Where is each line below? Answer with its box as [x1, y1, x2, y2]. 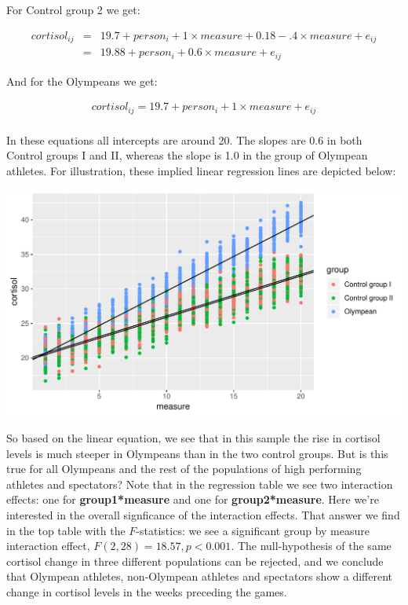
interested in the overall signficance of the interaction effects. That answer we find [6, 506, 400, 522]
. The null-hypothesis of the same [231, 537, 392, 554]
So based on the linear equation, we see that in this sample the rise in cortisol [6, 429, 381, 445]
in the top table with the [6, 522, 126, 538]
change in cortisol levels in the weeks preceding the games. [6, 583, 287, 599]
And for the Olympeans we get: [6, 72, 158, 89]
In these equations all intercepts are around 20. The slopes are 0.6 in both [6, 131, 362, 148]
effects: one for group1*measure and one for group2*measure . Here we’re [6, 491, 379, 508]
